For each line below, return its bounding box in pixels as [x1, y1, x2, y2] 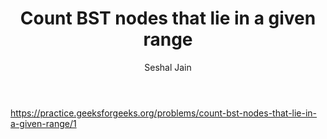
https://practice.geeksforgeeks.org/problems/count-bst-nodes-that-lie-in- [10, 107, 318, 119]
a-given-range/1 [10, 117, 77, 129]
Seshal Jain [144, 61, 192, 73]
